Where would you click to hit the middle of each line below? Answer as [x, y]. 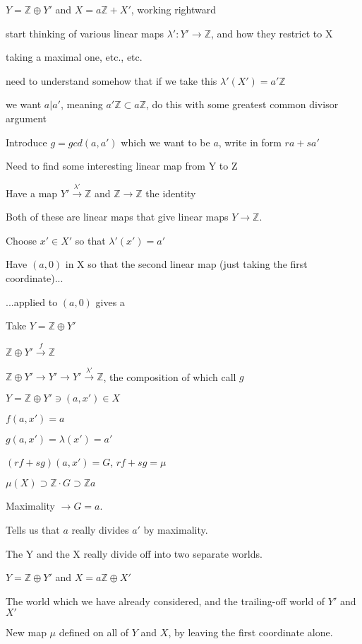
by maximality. [176, 530]
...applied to [32, 301]
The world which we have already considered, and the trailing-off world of [165, 601]
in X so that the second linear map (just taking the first [186, 264]
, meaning [82, 104]
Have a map [32, 193]
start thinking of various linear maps [85, 33]
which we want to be [165, 142]
